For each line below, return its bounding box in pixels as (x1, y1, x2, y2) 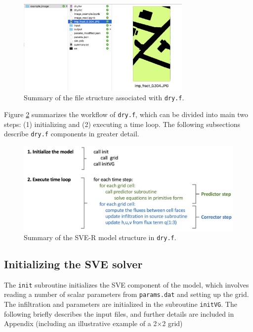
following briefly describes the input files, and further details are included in (4, 308, 234, 319)
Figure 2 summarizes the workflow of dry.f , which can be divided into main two (4, 109, 248, 119)
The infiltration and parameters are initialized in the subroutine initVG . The (4, 299, 237, 309)
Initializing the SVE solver (4, 256, 143, 271)
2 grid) (162, 318, 183, 329)
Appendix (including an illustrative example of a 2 (4, 318, 157, 329)
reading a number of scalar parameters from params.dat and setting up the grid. (4, 289, 249, 299)
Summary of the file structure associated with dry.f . (24, 92, 184, 103)
